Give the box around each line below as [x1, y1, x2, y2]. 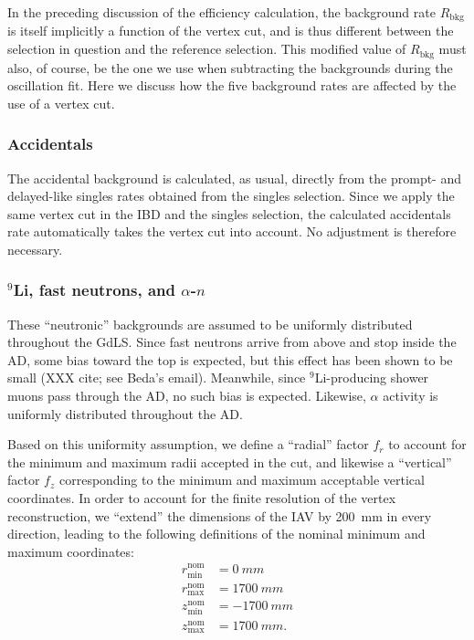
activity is [383, 386, 438, 405]
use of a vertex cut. [7, 93, 115, 112]
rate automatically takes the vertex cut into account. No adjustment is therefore [7, 222, 457, 241]
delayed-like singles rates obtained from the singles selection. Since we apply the [7, 186, 455, 205]
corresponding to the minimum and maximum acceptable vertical [58, 470, 425, 489]
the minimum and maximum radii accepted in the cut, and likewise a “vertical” [7, 452, 452, 471]
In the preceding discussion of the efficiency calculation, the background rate [7, 3, 436, 21]
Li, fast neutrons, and [13, 278, 175, 301]
